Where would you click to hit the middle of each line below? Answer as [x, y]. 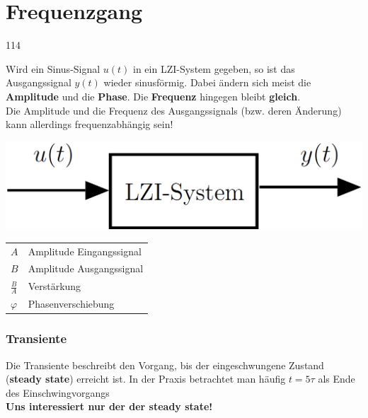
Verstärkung [54, 286]
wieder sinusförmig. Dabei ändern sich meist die [207, 82]
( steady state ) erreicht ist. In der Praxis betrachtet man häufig [146, 379]
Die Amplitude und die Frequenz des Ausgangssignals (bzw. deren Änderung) [174, 110]
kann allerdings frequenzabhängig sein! [90, 124]
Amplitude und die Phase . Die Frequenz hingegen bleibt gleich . [153, 96]
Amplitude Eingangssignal [85, 251]
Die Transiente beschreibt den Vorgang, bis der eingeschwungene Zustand [165, 365]
